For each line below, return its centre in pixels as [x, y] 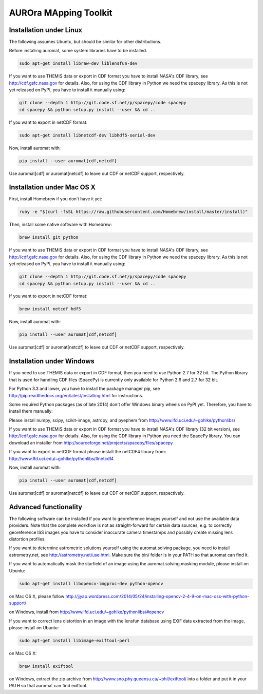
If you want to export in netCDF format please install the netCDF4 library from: [88, 452]
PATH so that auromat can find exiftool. [48, 686]
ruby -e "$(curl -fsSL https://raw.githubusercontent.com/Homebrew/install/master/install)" [133, 212]
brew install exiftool [46, 666]
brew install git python [49, 237]
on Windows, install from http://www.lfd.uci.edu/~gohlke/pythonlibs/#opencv [86, 612]
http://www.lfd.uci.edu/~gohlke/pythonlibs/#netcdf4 [61, 459]
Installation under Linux [46, 30]
